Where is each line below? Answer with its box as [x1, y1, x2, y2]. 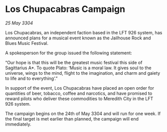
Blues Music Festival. [5, 40, 49, 46]
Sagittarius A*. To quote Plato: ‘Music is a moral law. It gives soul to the [5, 65, 152, 71]
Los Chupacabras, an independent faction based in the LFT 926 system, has [5, 29, 163, 35]
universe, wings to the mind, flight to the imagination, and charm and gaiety [5, 70, 161, 76]
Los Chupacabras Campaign [5, 3, 126, 15]
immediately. [5, 121, 31, 127]
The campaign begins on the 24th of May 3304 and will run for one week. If [5, 111, 161, 117]
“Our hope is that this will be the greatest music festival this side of [5, 59, 143, 65]
